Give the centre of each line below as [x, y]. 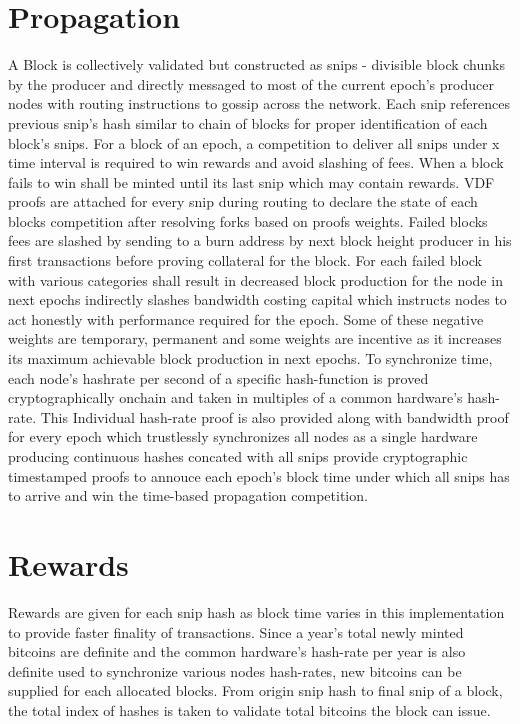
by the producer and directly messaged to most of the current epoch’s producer [251, 83]
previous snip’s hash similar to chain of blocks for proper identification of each [248, 122]
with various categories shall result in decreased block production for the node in [255, 279]
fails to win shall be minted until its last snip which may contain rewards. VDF [251, 181]
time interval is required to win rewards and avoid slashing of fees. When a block [256, 162]
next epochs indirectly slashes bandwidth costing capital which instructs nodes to [257, 299]
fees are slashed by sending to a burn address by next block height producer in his [260, 240]
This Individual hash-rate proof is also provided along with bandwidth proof [274, 416]
